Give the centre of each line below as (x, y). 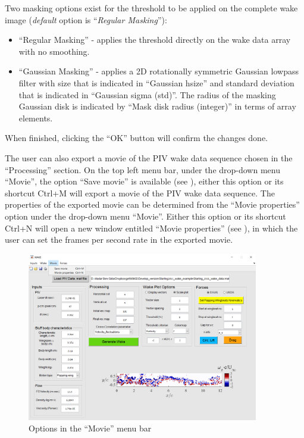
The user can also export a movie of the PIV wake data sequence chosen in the (149, 157)
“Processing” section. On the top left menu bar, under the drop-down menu (142, 169)
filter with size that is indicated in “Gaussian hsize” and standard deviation (156, 82)
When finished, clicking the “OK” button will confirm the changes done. (136, 138)
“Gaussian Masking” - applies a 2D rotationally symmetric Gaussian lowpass (159, 71)
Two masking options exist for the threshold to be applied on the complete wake (151, 8)
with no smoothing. (54, 51)
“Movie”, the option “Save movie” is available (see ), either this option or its (144, 181)
